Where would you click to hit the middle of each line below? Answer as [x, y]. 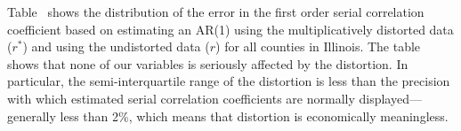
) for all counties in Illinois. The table [318, 46]
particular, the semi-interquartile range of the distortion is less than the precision [229, 81]
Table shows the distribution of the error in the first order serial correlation [216, 12]
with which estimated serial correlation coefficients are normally [181, 98]
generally [32, 116]
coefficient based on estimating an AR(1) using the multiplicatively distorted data [230, 29]
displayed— [390, 98]
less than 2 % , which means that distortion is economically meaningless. [254, 116]
